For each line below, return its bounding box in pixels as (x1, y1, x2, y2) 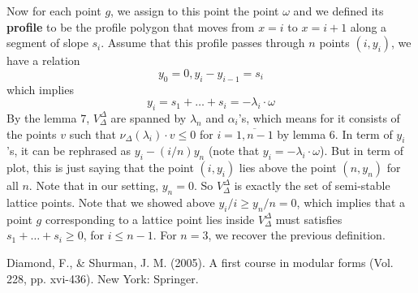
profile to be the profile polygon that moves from (6, 18, 255, 35)
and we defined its (293, 2, 384, 19)
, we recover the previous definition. (208, 226, 386, 243)
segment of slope (6, 34, 88, 51)
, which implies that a (296, 193, 406, 210)
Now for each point (6, 2, 101, 19)
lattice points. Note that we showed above (6, 193, 215, 210)
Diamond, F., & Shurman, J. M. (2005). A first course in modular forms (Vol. (6, 253, 394, 270)
